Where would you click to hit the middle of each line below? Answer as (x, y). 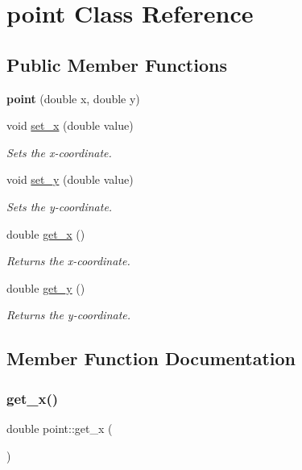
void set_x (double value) (70, 125)
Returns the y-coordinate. (69, 315)
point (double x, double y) (73, 98)
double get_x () (46, 233)
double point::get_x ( (60, 428)
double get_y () (46, 287)
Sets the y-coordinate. (60, 206)
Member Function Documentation (151, 358)
